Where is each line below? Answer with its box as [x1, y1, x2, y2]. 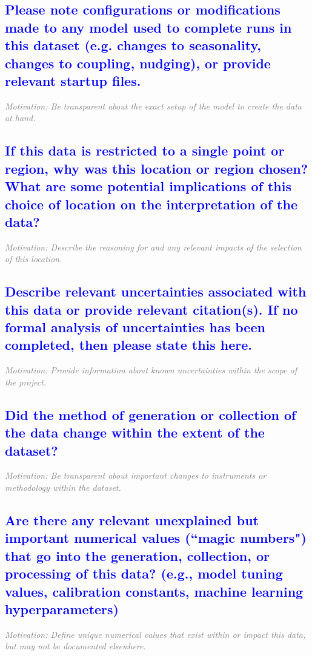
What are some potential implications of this [5, 177, 291, 195]
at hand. [5, 111, 36, 124]
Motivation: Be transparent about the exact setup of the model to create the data [5, 99, 302, 112]
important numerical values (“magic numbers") [5, 528, 307, 547]
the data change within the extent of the [5, 423, 265, 442]
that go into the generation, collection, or [5, 546, 270, 565]
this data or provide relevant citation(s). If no [5, 300, 298, 318]
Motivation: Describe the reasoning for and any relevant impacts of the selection [5, 240, 302, 253]
